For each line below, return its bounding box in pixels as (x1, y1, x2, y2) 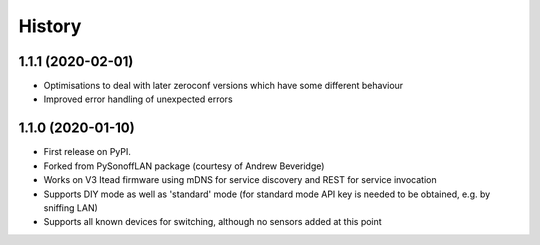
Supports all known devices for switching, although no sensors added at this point (43, 216, 382, 228)
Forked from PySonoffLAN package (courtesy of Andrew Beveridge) (43, 160, 325, 172)
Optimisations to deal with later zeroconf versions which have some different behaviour (43, 80, 404, 92)
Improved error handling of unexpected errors (43, 93, 234, 105)
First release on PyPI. (43, 146, 132, 158)
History (18, 15, 82, 37)
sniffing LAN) (43, 201, 99, 214)
